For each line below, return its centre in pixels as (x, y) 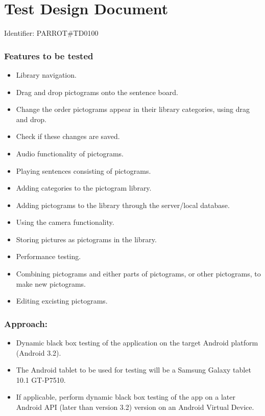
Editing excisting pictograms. (62, 301)
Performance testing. (49, 256)
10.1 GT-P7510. (41, 379)
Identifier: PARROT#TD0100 (51, 33)
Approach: (26, 323)
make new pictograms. (51, 283)
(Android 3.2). (39, 352)
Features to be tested (49, 55)
